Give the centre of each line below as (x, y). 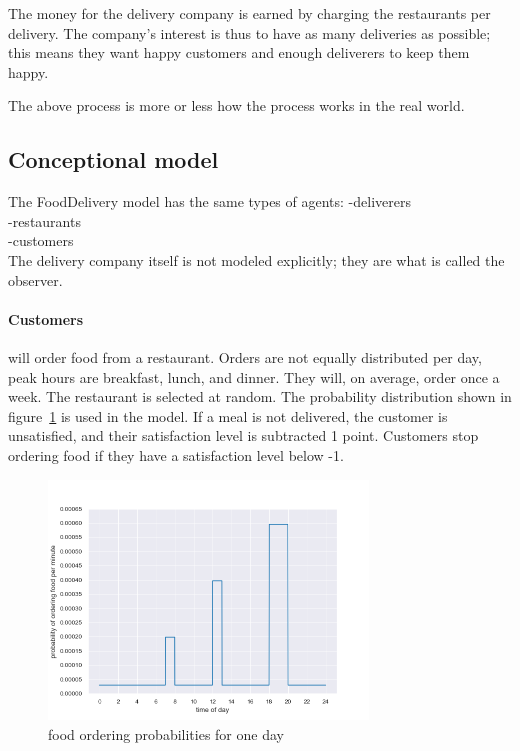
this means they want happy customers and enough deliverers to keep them (239, 52)
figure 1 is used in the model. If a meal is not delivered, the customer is (228, 415)
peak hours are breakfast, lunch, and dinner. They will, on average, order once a (254, 376)
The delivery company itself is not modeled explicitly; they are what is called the (256, 259)
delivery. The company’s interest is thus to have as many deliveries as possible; (249, 32)
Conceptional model (113, 159)
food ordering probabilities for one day (166, 734)
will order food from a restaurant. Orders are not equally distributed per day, (245, 356)
